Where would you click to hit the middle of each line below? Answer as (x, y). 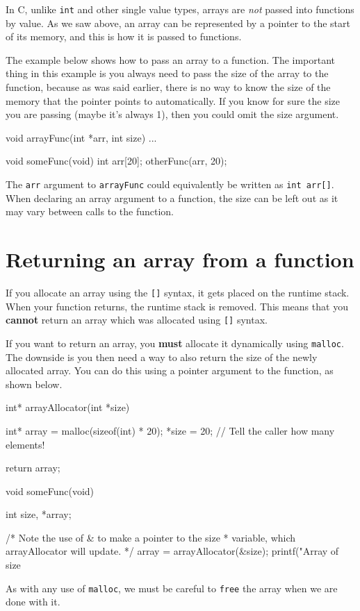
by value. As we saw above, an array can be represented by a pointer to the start (178, 23)
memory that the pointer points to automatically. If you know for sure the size (173, 100)
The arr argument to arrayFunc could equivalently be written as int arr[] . (170, 184)
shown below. (34, 384)
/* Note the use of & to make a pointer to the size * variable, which (151, 537)
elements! (25, 444)
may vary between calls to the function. (90, 211)
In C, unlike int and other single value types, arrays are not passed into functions (180, 9)
